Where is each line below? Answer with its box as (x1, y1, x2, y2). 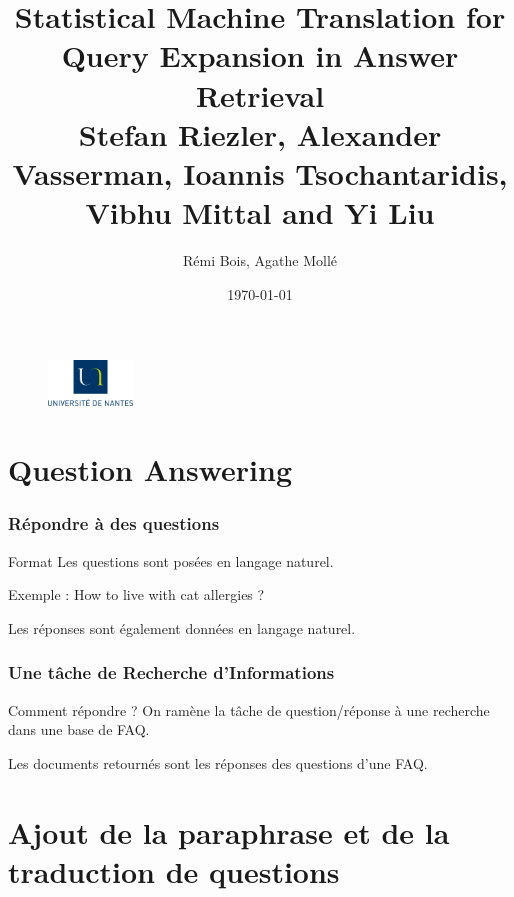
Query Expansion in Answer (61, 35, 459, 76)
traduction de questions (8, 850, 340, 891)
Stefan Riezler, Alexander (78, 113, 442, 154)
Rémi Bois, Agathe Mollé (182, 250, 338, 271)
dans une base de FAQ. (8, 719, 150, 740)
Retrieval (195, 74, 325, 115)
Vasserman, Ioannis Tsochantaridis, (12, 152, 508, 193)
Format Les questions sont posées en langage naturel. (8, 550, 334, 571)
